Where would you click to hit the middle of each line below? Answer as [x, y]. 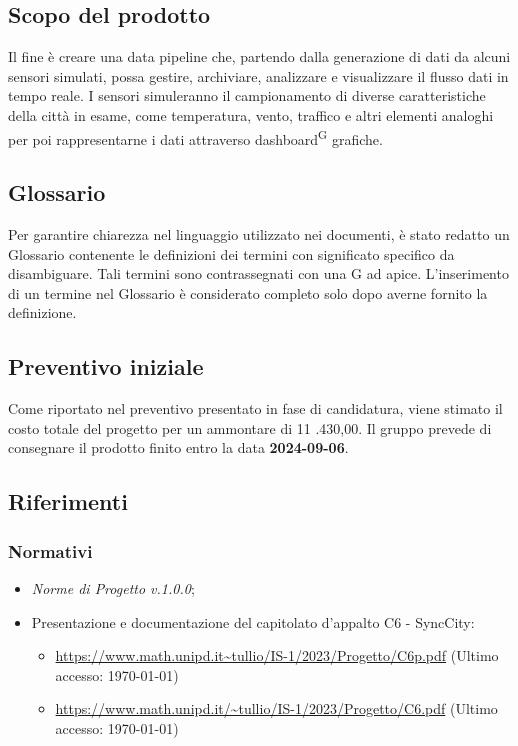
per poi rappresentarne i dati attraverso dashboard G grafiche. [195, 137]
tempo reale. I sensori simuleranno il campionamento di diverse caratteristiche [247, 95]
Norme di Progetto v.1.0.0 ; [113, 587]
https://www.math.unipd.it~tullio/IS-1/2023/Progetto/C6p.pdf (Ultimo [277, 655]
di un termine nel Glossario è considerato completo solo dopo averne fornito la [248, 292]
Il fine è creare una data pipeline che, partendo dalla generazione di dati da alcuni [259, 56]
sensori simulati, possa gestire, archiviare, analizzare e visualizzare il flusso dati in [258, 75]
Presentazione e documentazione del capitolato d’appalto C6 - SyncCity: [253, 621]
